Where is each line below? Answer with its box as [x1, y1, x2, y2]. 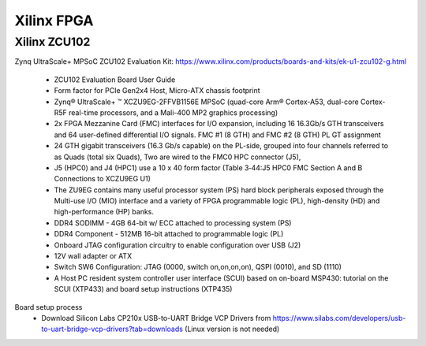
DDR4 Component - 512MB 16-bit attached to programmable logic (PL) [54, 229, 284, 239]
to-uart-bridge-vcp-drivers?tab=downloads [41, 324, 183, 334]
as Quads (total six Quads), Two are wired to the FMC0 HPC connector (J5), [54, 152, 301, 162]
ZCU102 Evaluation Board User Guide [54, 75, 176, 84]
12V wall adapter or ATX [54, 251, 133, 261]
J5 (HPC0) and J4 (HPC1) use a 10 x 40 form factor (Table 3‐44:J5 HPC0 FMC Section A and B [54, 162, 363, 173]
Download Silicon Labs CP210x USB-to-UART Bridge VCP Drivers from [41, 313, 271, 322]
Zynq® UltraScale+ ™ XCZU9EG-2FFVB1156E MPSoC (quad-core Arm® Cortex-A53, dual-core [54, 97, 359, 106]
